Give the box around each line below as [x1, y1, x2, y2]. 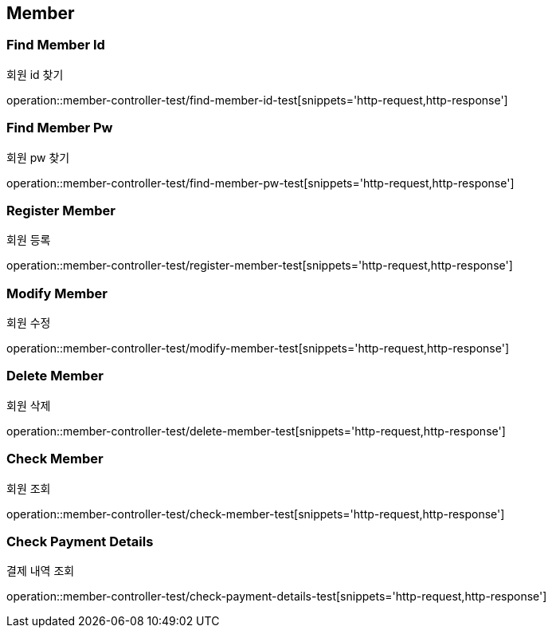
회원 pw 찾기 [6, 150, 70, 164]
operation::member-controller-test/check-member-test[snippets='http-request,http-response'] [6, 506, 505, 521]
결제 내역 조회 [6, 564, 75, 578]
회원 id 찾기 [6, 67, 64, 81]
